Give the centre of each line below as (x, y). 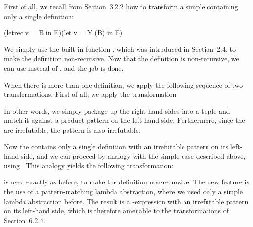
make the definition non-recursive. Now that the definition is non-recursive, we (122, 58)
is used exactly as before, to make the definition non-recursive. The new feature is (127, 182)
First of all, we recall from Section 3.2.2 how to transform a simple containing (121, 6)
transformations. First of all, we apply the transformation (90, 94)
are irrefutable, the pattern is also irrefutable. (72, 129)
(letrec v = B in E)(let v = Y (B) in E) (63, 33)
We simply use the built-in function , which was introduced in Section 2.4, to (120, 49)
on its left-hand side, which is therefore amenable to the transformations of (116, 211)
